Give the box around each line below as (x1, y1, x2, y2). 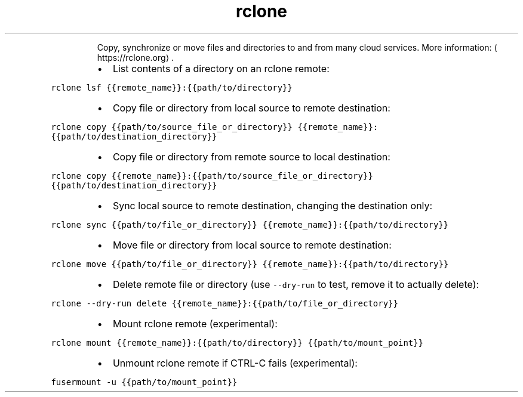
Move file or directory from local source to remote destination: (112, 238, 392, 251)
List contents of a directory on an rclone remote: (112, 62, 330, 75)
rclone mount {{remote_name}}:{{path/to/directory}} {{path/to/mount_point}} (51, 337, 424, 348)
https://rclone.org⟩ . (97, 52, 174, 63)
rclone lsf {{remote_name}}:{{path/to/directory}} (51, 82, 293, 92)
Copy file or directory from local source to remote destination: (112, 101, 390, 114)
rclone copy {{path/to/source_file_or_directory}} (51, 122, 293, 132)
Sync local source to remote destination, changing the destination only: (112, 199, 433, 212)
